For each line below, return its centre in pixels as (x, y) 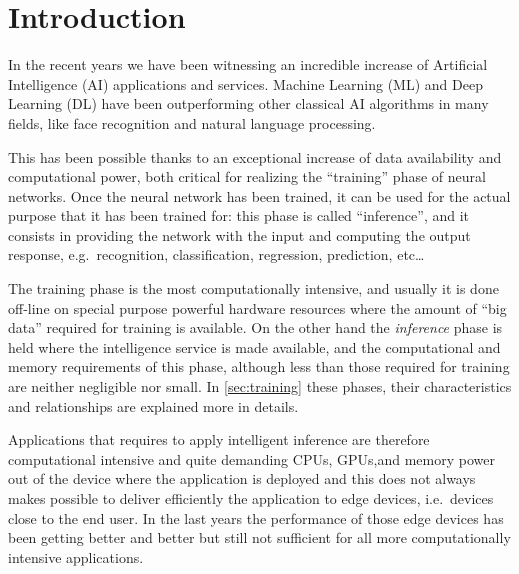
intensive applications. (76, 556)
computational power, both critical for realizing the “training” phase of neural (247, 176)
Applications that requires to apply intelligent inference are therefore (219, 439)
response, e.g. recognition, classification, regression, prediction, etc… (216, 254)
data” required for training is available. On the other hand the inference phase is (255, 327)
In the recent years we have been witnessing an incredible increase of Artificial (248, 64)
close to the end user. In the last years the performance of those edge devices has (256, 517)
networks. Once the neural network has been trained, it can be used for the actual (259, 195)
